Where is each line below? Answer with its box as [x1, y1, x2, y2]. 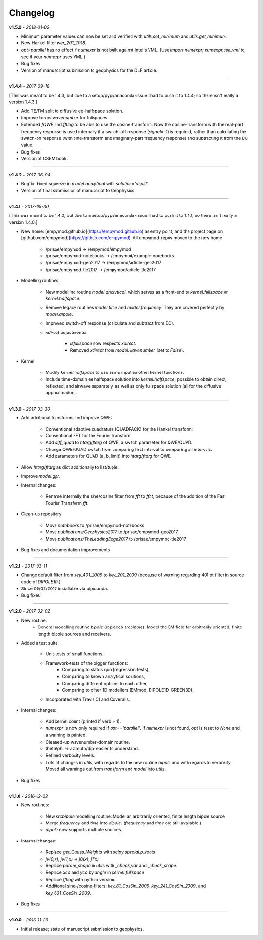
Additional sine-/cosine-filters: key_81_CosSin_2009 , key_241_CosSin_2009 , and [45, 883, 206, 889]
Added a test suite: [21, 640, 59, 646]
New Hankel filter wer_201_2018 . [21, 40, 87, 46]
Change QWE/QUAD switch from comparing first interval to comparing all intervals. [45, 446, 213, 452]
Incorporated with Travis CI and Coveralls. [45, 696, 130, 702]
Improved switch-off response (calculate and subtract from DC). [45, 320, 175, 326]
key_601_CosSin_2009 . [45, 890, 91, 896]
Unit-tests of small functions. [45, 651, 104, 657]
